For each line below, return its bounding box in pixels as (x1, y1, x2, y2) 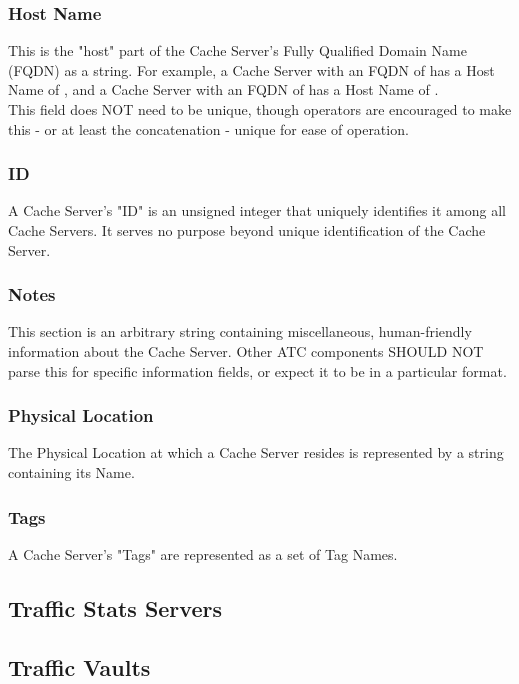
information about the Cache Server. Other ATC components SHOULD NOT (8, 341, 484, 361)
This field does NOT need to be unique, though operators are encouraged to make (8, 99, 512, 119)
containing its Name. (8, 462, 135, 482)
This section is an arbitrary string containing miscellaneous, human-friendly (8, 321, 472, 342)
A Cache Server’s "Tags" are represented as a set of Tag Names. (8, 543, 398, 564)
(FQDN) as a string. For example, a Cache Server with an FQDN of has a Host (8, 59, 495, 80)
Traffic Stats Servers (8, 592, 222, 623)
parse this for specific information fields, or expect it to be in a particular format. (8, 360, 507, 381)
